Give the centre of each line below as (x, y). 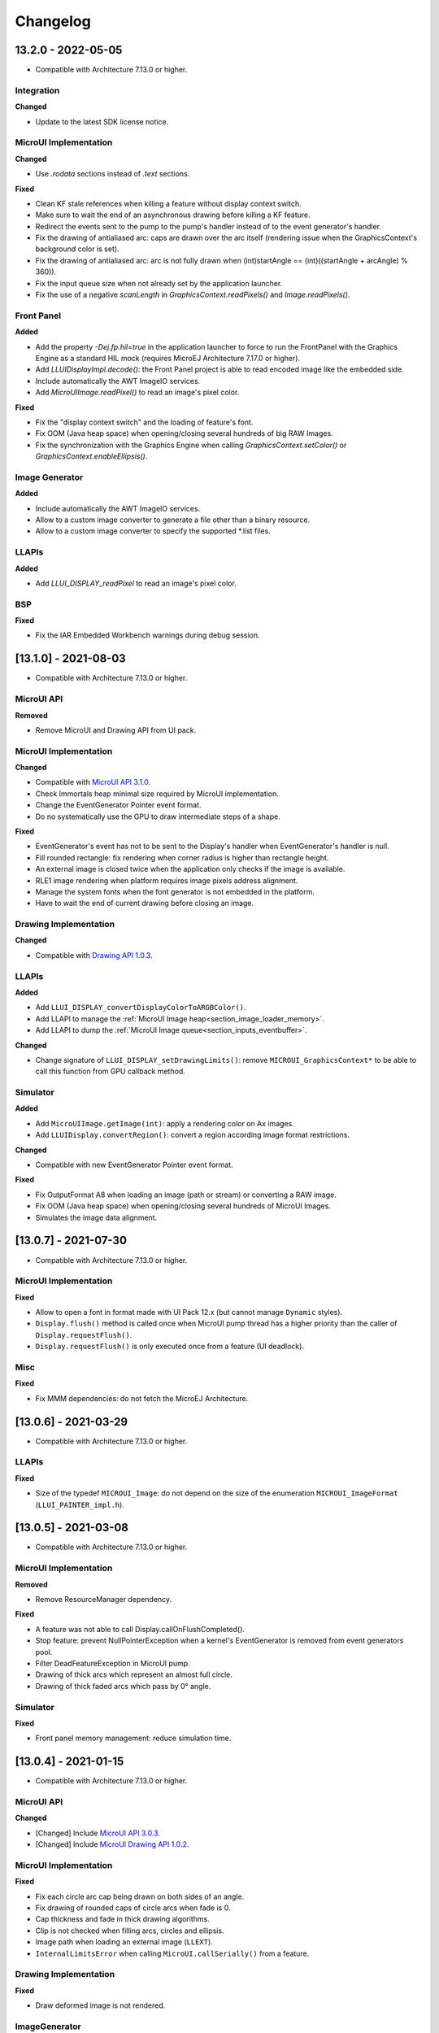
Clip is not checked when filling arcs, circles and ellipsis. (130, 1931)
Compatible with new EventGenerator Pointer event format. (134, 1165)
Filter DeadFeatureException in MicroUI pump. (113, 1663)
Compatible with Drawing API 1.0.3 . (94, 955)
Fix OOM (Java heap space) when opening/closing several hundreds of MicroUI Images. (183, 1206)
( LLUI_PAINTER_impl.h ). (80, 1504)
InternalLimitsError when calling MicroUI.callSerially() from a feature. (172, 1953)
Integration (37, 90)
